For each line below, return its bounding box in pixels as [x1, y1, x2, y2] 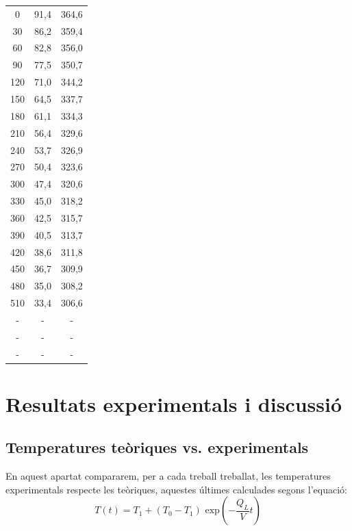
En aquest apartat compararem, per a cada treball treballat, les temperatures [5, 469, 331, 483]
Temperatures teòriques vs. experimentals [5, 437, 309, 458]
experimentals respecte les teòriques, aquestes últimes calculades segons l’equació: [5, 482, 347, 496]
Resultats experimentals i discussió [5, 389, 342, 417]
